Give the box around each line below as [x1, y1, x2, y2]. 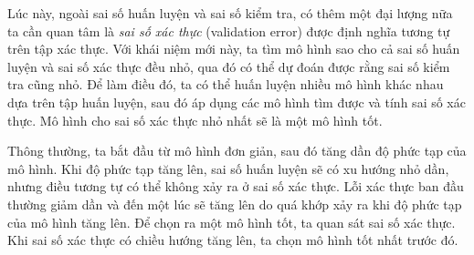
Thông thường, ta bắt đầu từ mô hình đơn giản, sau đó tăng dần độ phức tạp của [7, 141, 467, 160]
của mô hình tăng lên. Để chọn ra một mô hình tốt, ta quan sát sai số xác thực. [7, 212, 456, 231]
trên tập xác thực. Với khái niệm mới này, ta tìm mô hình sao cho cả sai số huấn [7, 39, 460, 58]
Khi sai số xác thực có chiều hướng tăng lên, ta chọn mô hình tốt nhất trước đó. [7, 230, 458, 250]
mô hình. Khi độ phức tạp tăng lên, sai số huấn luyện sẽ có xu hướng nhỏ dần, [7, 158, 449, 178]
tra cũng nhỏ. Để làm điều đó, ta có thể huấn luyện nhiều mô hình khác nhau [7, 75, 444, 94]
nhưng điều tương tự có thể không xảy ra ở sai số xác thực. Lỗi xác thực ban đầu [7, 177, 464, 196]
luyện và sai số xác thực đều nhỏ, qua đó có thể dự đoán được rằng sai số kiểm [7, 56, 450, 76]
